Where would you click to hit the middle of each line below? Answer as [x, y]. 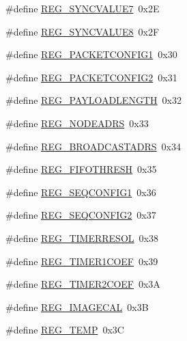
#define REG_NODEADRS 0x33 [77, 123]
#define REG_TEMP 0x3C [65, 330]
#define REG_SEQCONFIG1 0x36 [81, 192]
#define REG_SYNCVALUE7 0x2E [83, 8]
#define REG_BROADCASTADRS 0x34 [93, 146]
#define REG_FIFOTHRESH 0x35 [81, 169]
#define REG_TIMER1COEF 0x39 [82, 261]
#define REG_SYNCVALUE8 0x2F [83, 31]
